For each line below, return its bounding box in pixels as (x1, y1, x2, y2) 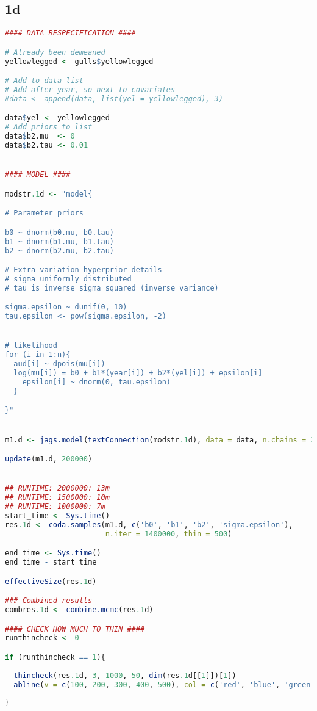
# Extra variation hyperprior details (5, 265, 162, 275)
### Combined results (5, 596, 93, 605)
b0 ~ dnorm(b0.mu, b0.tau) (5, 228, 114, 237)
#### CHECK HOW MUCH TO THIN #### (5, 624, 145, 633)
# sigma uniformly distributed (5, 274, 132, 283)
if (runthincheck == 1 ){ (5, 652, 105, 662)
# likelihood (5, 341, 57, 350)
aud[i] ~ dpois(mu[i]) (13, 359, 105, 369)
